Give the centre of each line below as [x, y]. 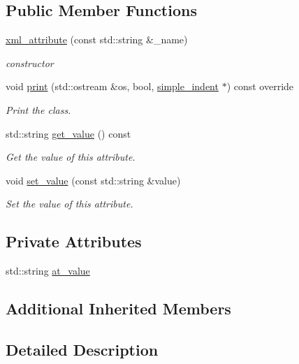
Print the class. [38, 109]
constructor [30, 63]
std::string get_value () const [68, 133]
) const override [260, 86]
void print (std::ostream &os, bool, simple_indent [112, 86]
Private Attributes [74, 241]
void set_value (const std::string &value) [93, 180]
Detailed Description [82, 349]
